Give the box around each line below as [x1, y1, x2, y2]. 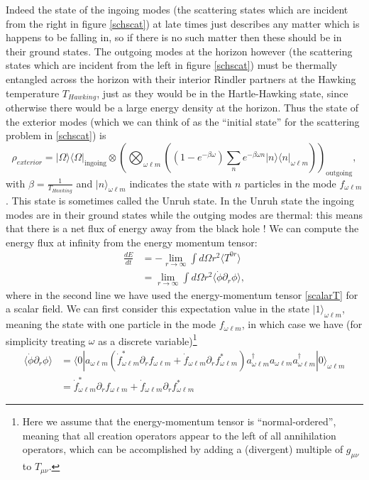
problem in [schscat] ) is [6, 128, 106, 143]
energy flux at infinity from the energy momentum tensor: [6, 234, 258, 249]
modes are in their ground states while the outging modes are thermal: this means [6, 207, 363, 222]
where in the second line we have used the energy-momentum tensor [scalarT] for [6, 287, 358, 302]
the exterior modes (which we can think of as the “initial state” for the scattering [6, 114, 360, 129]
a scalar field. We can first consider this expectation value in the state [6, 301, 309, 316]
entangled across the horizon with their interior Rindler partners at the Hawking [6, 71, 356, 86]
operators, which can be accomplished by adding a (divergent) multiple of [22, 442, 343, 457]
